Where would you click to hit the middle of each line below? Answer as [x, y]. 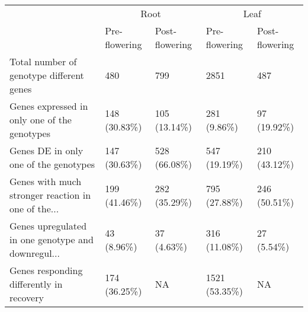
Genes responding [46, 270]
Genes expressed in [49, 106]
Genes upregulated [48, 226]
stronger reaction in [50, 195]
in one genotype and [52, 239]
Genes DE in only [46, 150]
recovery [27, 297]
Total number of [43, 61]
